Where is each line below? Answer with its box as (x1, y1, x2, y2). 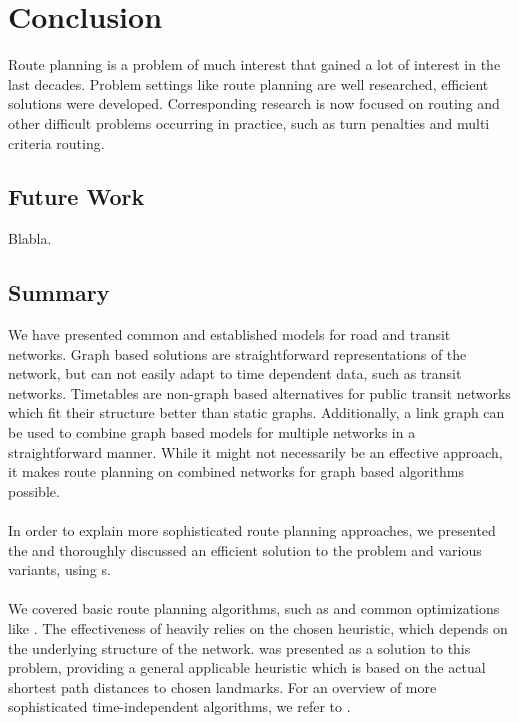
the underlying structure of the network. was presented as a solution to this (8, 637, 471, 658)
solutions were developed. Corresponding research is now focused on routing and (8, 93, 500, 114)
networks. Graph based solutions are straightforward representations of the (8, 343, 467, 364)
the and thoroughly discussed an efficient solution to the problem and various (8, 539, 482, 560)
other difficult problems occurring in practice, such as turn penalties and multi (8, 112, 490, 133)
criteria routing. (8, 132, 105, 153)
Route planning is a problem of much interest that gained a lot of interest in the (8, 54, 501, 75)
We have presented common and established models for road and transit (8, 324, 451, 345)
